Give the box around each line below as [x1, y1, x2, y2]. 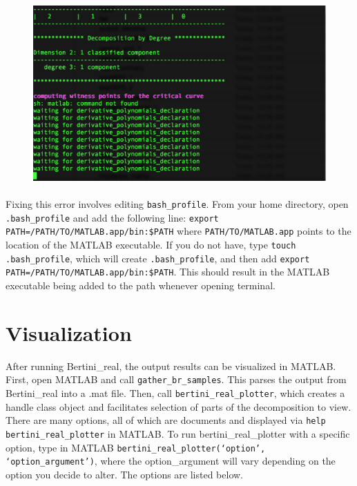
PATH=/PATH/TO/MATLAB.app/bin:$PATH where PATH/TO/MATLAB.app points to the [6, 224, 351, 238]
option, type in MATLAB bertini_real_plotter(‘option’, [6, 440, 266, 454]
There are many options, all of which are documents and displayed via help [6, 413, 326, 427]
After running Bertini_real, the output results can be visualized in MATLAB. [6, 358, 336, 373]
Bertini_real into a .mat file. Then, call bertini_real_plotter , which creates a [6, 386, 345, 400]
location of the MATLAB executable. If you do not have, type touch [6, 237, 296, 252]
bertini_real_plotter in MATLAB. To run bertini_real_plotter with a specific [6, 426, 350, 440]
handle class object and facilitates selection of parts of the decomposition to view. [6, 399, 351, 414]
